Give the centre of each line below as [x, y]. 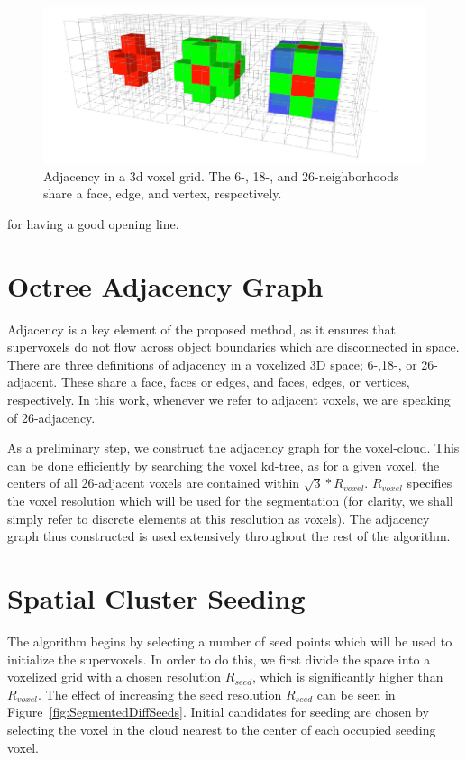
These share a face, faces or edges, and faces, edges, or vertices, [235, 382]
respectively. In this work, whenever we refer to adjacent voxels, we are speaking [229, 400]
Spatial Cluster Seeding [156, 598]
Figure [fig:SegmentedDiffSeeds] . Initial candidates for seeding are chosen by [218, 712]
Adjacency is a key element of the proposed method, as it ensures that [201, 329]
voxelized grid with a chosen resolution [114, 677]
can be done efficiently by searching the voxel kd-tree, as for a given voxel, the [224, 465]
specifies [429, 483]
